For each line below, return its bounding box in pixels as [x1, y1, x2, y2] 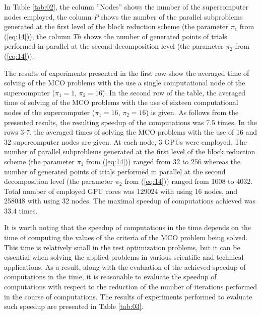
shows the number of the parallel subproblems [100, 11, 243, 22]
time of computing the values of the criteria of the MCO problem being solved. [4, 232, 248, 243]
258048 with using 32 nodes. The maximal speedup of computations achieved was [4, 195, 255, 206]
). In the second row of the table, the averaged [102, 87, 246, 97]
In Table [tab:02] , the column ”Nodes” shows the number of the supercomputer [4, 2, 248, 12]
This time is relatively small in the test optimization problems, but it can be [4, 242, 240, 252]
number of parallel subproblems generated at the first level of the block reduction [4, 146, 255, 157]
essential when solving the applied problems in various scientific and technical [4, 252, 244, 262]
